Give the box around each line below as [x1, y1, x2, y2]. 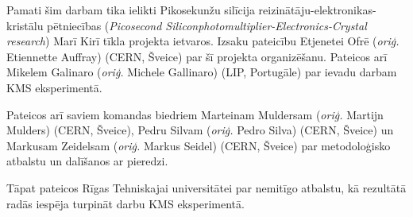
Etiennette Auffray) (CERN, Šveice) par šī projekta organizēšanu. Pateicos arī [6, 48, 388, 64]
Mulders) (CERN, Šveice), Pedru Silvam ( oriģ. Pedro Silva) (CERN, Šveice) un [6, 122, 394, 138]
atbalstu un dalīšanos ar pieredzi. [6, 153, 168, 169]
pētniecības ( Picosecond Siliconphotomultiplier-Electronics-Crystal [47, 17, 367, 33]
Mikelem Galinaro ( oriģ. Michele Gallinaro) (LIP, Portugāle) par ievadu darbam [6, 64, 397, 80]
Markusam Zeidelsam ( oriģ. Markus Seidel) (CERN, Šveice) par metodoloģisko [6, 137, 391, 153]
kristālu [6, 17, 44, 33]
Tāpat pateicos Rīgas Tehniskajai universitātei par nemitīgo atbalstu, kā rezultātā [6, 179, 407, 196]
